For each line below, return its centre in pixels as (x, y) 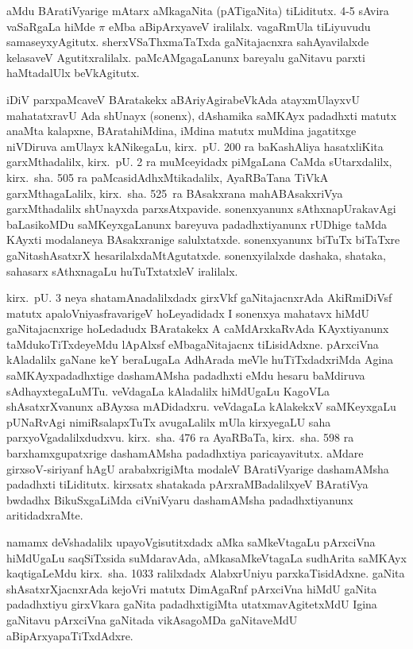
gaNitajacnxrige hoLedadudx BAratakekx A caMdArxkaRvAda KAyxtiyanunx (198, 328)
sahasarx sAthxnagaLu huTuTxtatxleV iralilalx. (122, 270)
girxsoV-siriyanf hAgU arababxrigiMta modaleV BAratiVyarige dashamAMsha (198, 468)
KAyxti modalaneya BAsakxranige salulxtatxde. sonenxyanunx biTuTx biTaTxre (203, 240)
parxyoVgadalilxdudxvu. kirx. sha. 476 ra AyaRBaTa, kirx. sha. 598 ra (180, 437)
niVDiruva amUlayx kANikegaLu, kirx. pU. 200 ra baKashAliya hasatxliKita (195, 146)
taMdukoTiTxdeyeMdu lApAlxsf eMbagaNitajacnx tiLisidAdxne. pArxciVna (193, 344)
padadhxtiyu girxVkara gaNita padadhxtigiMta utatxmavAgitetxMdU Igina (192, 604)
